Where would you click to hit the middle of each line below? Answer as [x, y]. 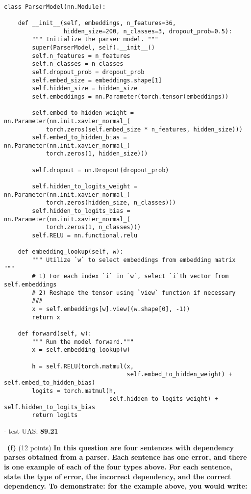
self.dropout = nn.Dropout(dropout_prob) [100, 170]
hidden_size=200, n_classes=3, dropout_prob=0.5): [148, 31]
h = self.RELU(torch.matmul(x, [83, 366]
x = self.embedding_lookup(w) [81, 350]
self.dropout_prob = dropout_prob [88, 72]
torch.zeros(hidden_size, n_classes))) [111, 203]
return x [46, 317]
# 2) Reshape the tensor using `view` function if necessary [134, 293]
